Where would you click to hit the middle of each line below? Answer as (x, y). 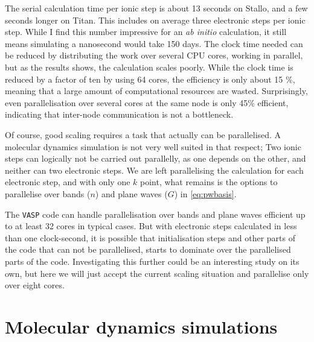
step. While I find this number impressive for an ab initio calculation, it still (146, 32)
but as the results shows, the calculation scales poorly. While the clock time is (149, 67)
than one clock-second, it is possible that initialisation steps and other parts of (150, 237)
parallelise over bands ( (48, 193)
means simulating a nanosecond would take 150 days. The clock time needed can (154, 43)
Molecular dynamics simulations (141, 326)
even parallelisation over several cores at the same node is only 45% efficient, (147, 102)
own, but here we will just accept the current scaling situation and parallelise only (157, 273)
